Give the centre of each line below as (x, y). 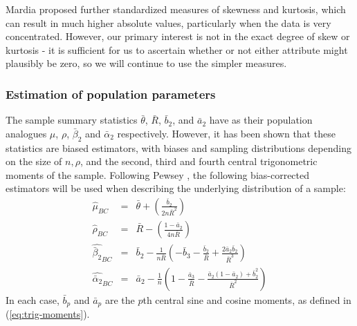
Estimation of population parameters (111, 94)
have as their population (261, 120)
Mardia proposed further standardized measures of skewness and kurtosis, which (176, 9)
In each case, (33, 299)
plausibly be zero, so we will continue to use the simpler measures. (146, 63)
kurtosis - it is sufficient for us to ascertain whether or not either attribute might (177, 49)
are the (120, 299)
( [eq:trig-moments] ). (48, 313)
